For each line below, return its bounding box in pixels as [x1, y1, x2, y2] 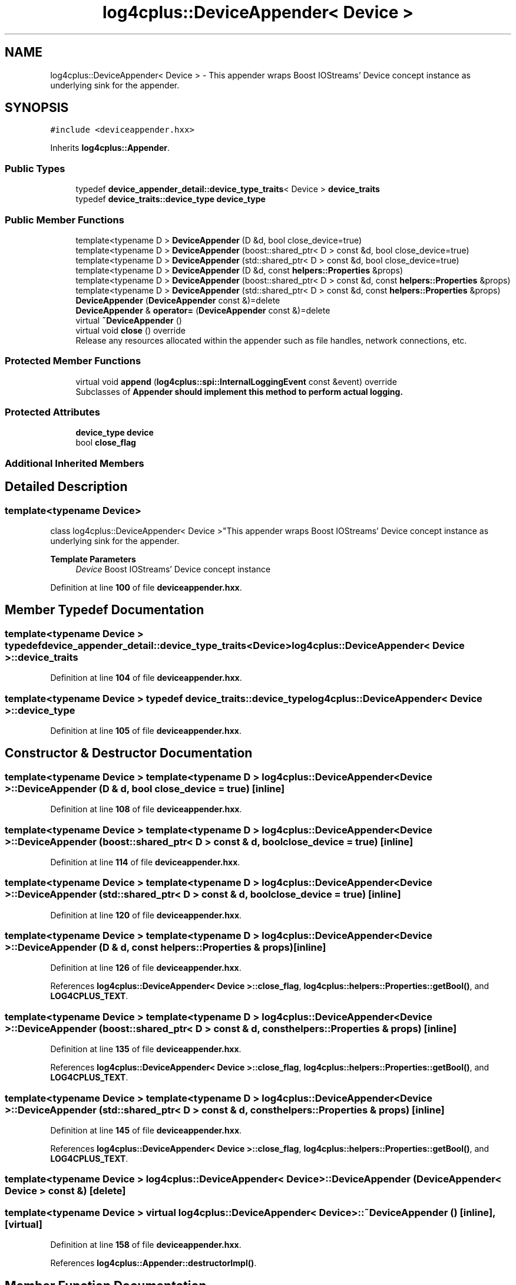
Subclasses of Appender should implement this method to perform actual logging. [75, 386, 403, 397]
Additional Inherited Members [5, 457, 144, 469]
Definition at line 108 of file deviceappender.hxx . [50, 804, 242, 815]
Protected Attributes [5, 406, 100, 419]
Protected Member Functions [5, 355, 141, 367]
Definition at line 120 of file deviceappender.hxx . [50, 910, 242, 920]
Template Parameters [50, 554, 136, 565]
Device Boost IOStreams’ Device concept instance [75, 564, 271, 575]
